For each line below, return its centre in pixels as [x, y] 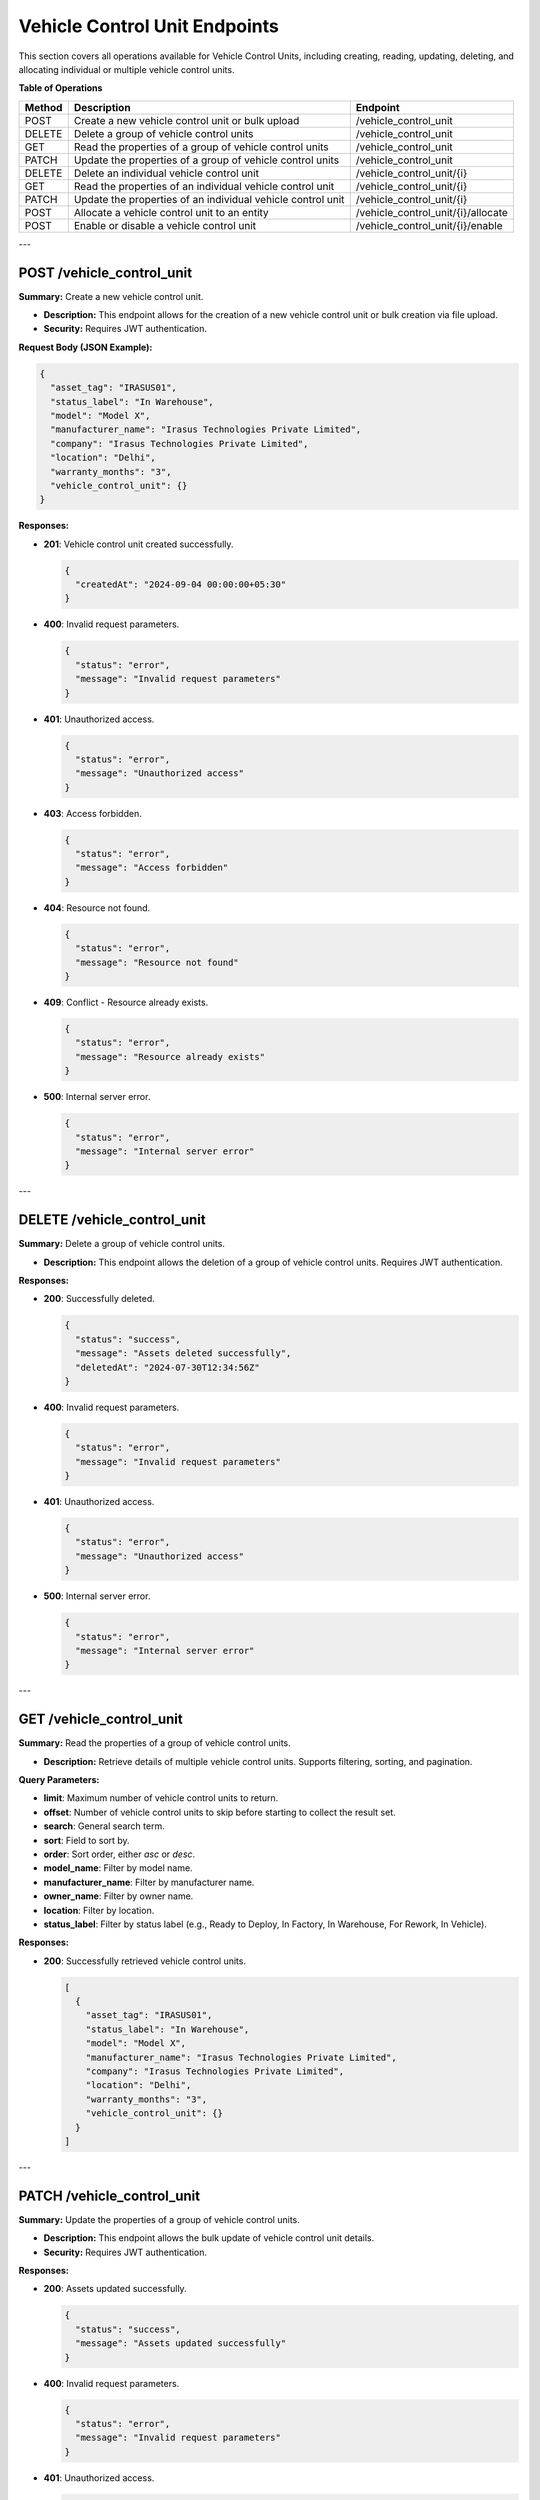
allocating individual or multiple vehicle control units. [126, 69]
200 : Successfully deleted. [99, 1299]
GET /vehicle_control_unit [101, 1719]
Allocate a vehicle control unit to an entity [171, 212]
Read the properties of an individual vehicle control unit [204, 186]
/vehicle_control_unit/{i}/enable [429, 225]
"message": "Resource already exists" [170, 1056]
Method [43, 107]
